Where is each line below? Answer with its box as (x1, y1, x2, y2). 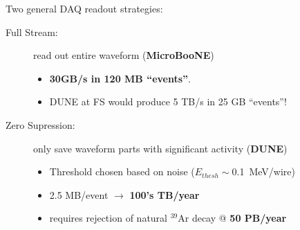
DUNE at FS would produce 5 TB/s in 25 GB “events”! (49, 94, 287, 109)
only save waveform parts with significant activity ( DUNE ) (33, 141, 288, 155)
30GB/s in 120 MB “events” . (49, 71, 191, 85)
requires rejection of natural (49, 211, 167, 225)
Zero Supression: (6, 117, 75, 132)
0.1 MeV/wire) (232, 164, 295, 179)
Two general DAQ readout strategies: (6, 1, 163, 15)
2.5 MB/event (49, 187, 109, 202)
